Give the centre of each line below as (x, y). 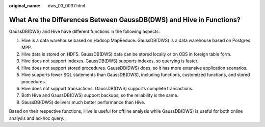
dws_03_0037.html (66, 6)
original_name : (25, 6)
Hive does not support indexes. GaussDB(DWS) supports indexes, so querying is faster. (110, 61)
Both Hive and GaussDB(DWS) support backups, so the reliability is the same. (100, 95)
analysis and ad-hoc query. (37, 118)
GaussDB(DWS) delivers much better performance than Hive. (83, 102)
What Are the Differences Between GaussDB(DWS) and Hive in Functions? (125, 20)
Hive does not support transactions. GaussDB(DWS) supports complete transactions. (107, 89)
